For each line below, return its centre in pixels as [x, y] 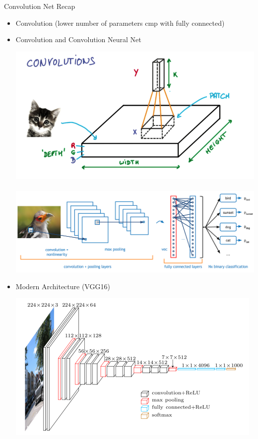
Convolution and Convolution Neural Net [78, 39]
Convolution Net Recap [40, 6]
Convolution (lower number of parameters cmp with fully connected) [120, 23]
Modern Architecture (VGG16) [63, 286]
